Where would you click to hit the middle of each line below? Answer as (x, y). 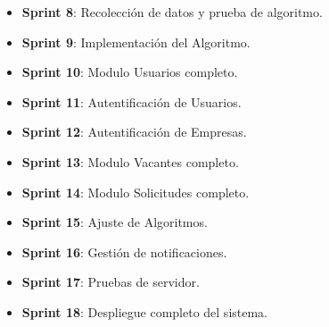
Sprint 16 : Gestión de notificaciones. (124, 252)
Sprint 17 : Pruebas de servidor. (111, 282)
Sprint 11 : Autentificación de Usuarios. (132, 101)
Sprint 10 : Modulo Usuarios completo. (130, 72)
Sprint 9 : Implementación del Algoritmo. (136, 42)
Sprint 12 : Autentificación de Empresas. (134, 132)
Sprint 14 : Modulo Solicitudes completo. (136, 192)
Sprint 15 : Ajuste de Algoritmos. (115, 222)
